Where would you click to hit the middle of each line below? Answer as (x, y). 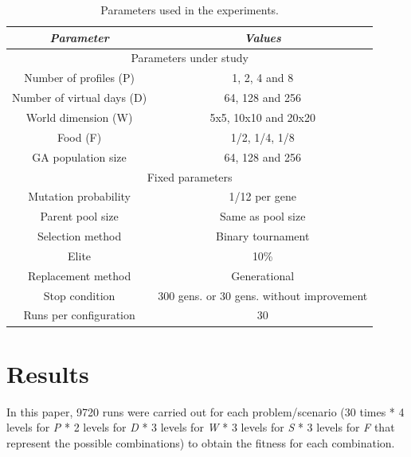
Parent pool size (79, 216)
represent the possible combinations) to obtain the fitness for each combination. (201, 442)
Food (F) (79, 137)
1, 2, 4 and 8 (263, 78)
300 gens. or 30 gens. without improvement (263, 295)
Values (262, 37)
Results (48, 373)
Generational (263, 275)
